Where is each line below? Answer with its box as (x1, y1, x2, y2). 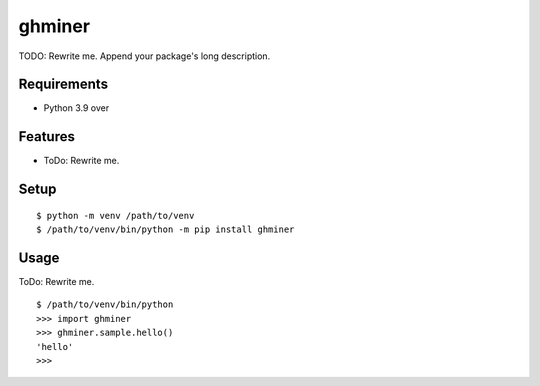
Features (18, 128, 75, 145)
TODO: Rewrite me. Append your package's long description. (18, 50, 271, 62)
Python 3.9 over (43, 102, 110, 114)
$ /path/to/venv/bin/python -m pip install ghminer (36, 224, 295, 235)
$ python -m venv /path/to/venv (36, 210, 195, 221)
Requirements (18, 76, 109, 93)
